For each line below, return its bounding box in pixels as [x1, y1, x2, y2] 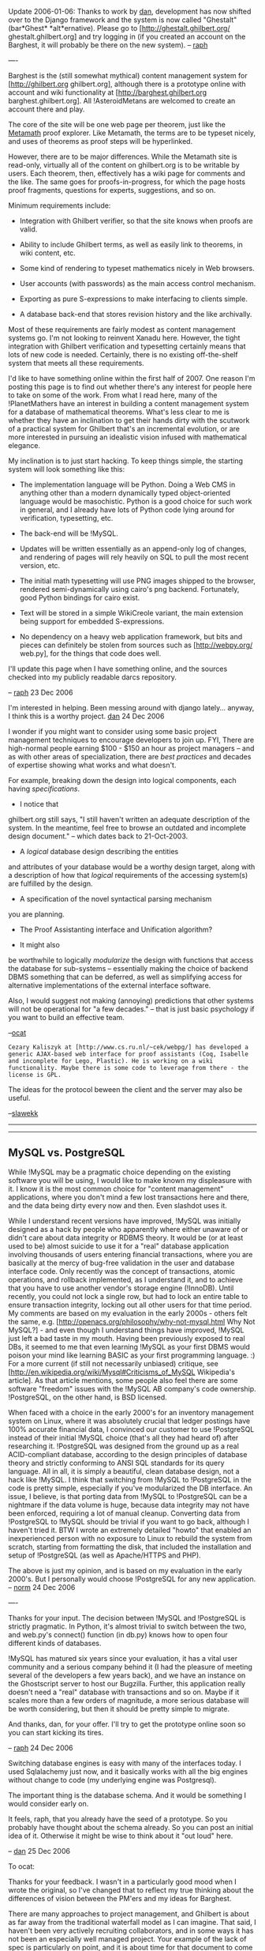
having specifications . [8, 784, 80, 793]
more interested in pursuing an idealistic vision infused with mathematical [8, 432, 247, 442]
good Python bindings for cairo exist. [19, 593, 140, 602]
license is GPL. [8, 1071, 62, 1079]
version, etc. [19, 561, 61, 570]
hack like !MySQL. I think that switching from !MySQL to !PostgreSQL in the [8, 1475, 252, 1484]
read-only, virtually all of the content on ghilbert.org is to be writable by [8, 160, 240, 169]
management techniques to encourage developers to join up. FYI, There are [8, 735, 255, 744]
